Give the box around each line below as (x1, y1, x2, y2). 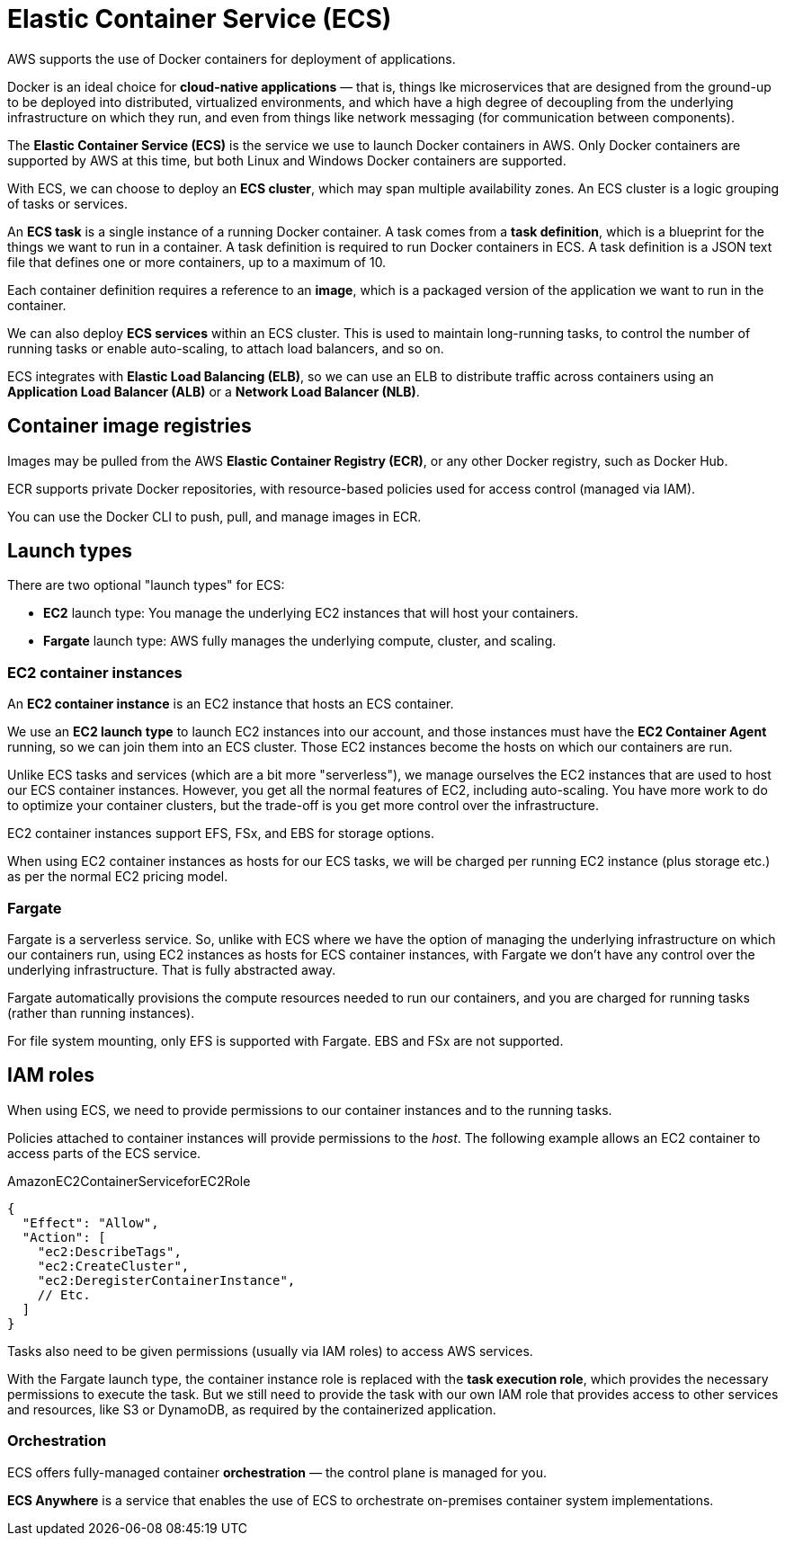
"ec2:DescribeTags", (37, 1244, 182, 1259)
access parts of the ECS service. (7, 1145, 201, 1161)
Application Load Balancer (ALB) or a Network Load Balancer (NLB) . (7, 383, 420, 399)
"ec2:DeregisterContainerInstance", (37, 1272, 296, 1288)
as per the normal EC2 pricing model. (7, 869, 228, 885)
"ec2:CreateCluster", (37, 1258, 190, 1273)
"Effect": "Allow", (22, 1215, 159, 1230)
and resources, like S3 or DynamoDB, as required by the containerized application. (7, 1401, 496, 1417)
